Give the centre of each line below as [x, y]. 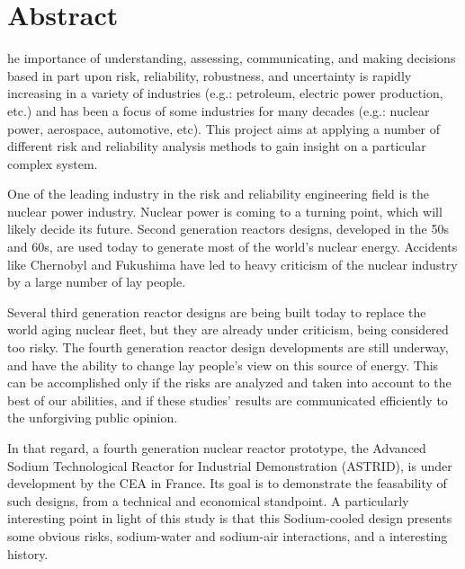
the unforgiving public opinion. [93, 418]
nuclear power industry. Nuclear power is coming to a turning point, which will [225, 211]
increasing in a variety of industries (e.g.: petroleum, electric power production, [225, 93]
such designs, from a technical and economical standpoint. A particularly [208, 500]
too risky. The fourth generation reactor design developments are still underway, [228, 347]
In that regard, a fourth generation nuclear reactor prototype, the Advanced [217, 448]
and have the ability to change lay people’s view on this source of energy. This [223, 365]
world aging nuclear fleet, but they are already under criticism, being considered [228, 329]
